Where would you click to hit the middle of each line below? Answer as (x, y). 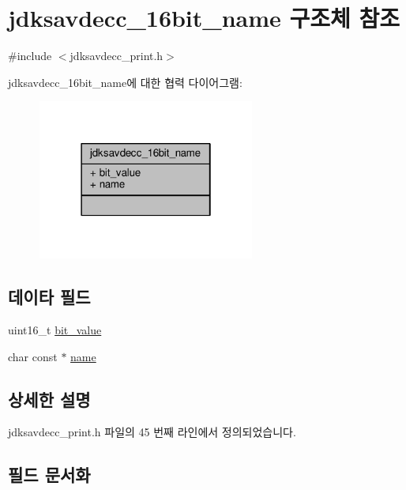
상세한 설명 (49, 399)
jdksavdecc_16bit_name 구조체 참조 (204, 18)
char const (33, 356)
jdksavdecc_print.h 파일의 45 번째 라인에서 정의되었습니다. (152, 432)
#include (30, 56)
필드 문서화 (49, 475)
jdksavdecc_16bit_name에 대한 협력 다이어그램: (125, 82)
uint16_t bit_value (55, 330)
